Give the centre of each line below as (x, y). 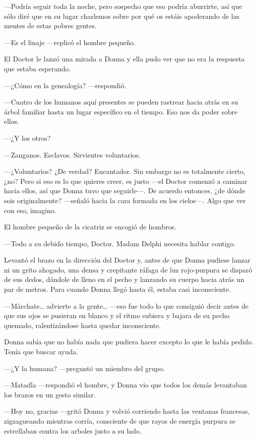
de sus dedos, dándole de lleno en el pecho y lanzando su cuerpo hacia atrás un (124, 279)
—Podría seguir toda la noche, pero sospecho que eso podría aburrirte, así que (123, 6)
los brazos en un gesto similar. (50, 394)
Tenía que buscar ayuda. (41, 352)
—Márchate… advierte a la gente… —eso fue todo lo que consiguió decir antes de (126, 305)
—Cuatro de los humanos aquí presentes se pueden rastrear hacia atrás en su (121, 102)
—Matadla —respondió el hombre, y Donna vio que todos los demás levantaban (126, 385)
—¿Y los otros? (27, 137)
